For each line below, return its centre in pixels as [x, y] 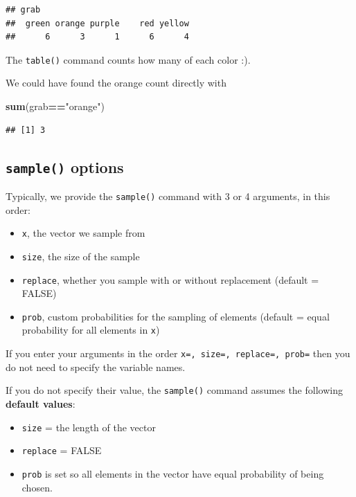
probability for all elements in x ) [91, 330]
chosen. [37, 487]
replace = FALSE [62, 450]
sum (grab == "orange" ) [55, 106]
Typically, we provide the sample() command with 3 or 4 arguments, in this [168, 196]
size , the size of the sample [81, 256]
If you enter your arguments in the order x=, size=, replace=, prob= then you [178, 353]
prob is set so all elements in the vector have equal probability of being [173, 473]
